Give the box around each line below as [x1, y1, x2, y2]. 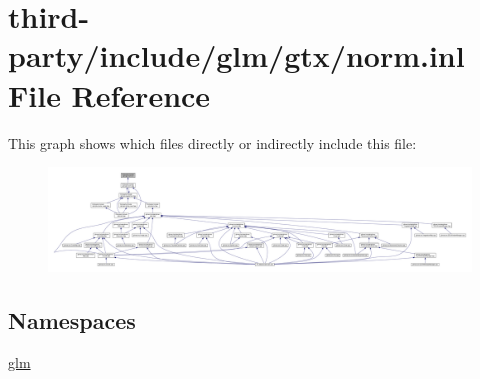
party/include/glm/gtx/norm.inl [8, 35, 465, 76]
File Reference [8, 74, 211, 115]
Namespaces [8, 305, 136, 336]
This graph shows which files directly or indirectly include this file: [8, 132, 417, 153]
